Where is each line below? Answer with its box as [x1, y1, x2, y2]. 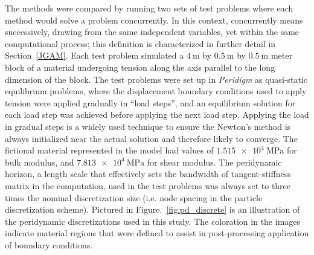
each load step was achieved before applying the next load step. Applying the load [5, 108, 309, 121]
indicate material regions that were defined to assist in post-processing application [5, 227, 309, 239]
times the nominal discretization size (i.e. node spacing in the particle [5, 191, 263, 204]
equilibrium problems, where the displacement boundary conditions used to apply [5, 85, 307, 97]
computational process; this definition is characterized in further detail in [5, 37, 276, 50]
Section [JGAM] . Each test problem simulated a [5, 49, 184, 62]
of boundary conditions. [5, 238, 93, 251]
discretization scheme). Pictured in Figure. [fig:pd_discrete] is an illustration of [5, 203, 300, 216]
